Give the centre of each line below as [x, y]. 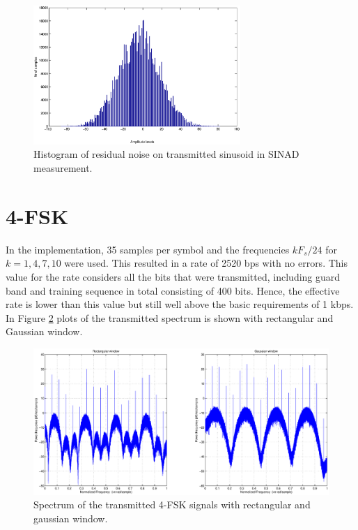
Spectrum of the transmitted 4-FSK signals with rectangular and [172, 505]
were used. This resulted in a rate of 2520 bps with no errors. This [206, 263]
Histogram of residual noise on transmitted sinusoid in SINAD [166, 154]
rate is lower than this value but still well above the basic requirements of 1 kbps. [180, 304]
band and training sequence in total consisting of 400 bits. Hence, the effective [173, 290]
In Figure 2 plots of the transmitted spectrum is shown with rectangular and [170, 317]
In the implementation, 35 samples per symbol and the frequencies [148, 249]
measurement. [63, 168]
